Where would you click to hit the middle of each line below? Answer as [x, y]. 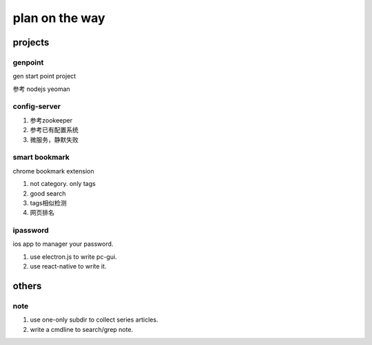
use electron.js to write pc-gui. [73, 257]
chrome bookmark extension [53, 171]
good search [48, 194]
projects [31, 42]
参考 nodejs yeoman [41, 89]
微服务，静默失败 [54, 139]
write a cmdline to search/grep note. [82, 329]
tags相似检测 [48, 202]
